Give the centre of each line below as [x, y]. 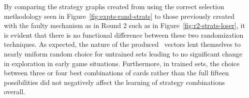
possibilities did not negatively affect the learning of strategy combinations [115, 82]
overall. [15, 91]
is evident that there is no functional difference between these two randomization [124, 35]
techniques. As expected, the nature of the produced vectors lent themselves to [122, 44]
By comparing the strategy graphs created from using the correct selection [114, 6]
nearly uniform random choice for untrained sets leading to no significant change [123, 53]
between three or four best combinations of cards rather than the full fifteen [117, 73]
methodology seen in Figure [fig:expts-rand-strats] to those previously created [119, 16]
